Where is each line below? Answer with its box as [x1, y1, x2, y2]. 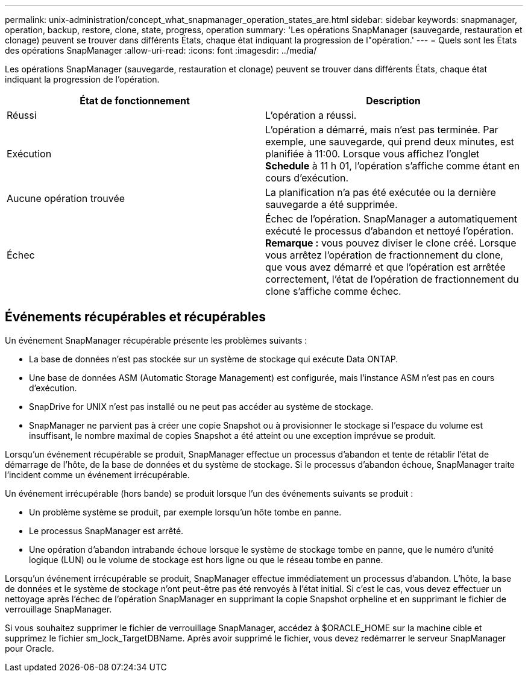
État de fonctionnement [80, 95, 190, 107]
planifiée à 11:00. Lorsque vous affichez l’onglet [265, 148, 480, 160]
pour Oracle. [5, 643, 54, 653]
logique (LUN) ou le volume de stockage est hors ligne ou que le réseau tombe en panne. [29, 554, 383, 565]
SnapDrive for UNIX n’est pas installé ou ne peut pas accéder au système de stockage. [29, 401, 374, 412]
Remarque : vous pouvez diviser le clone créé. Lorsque [265, 237, 517, 249]
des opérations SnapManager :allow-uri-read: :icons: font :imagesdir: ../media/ [5, 45, 317, 55]
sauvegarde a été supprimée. [265, 198, 398, 210]
